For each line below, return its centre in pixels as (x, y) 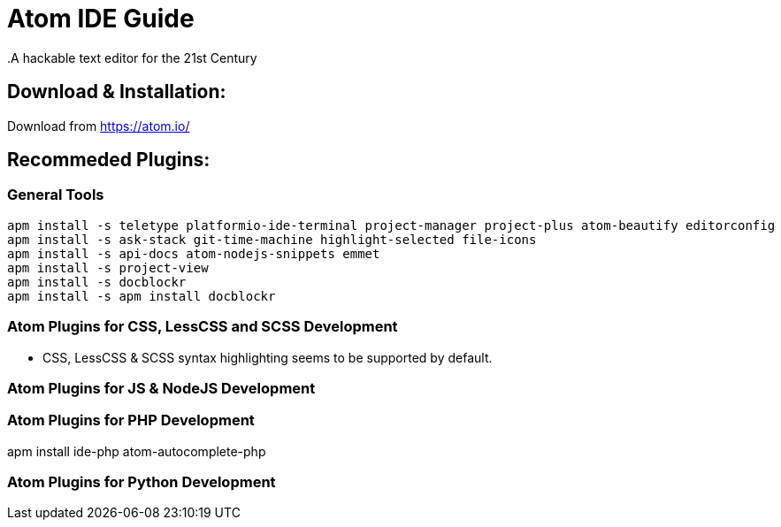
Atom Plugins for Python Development (142, 482)
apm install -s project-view (108, 267)
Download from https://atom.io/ (99, 126)
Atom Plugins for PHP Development (131, 420)
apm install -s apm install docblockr (142, 296)
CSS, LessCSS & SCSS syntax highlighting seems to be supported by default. (268, 357)
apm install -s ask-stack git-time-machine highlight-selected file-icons (272, 239)
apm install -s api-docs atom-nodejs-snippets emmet (194, 253)
